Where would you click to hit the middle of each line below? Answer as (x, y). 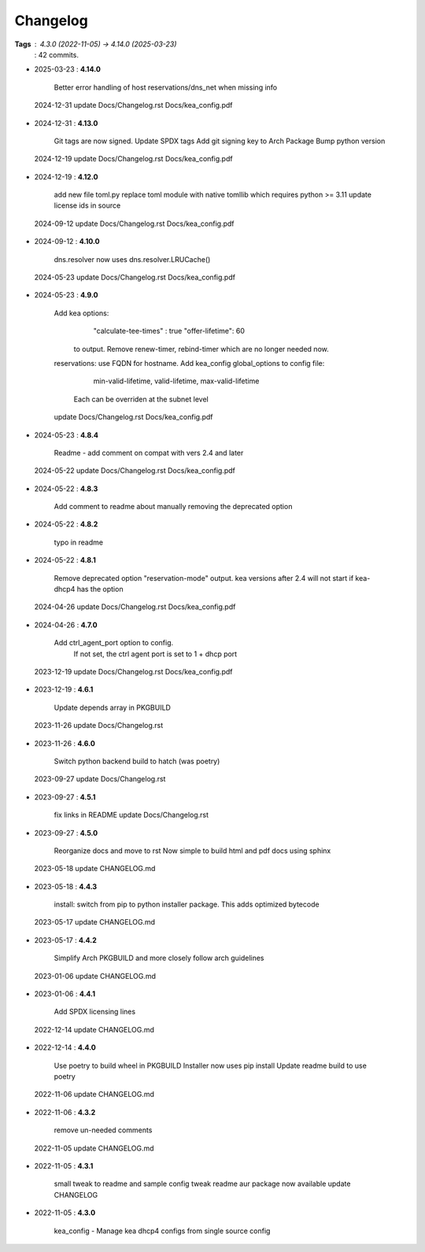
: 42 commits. (56, 54)
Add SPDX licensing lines (95, 1012)
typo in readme (79, 542)
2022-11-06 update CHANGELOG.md (94, 1095)
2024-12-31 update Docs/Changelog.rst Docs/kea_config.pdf (133, 105)
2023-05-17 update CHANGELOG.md (95, 922)
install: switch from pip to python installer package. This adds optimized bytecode (187, 904)
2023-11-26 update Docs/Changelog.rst (99, 726)
